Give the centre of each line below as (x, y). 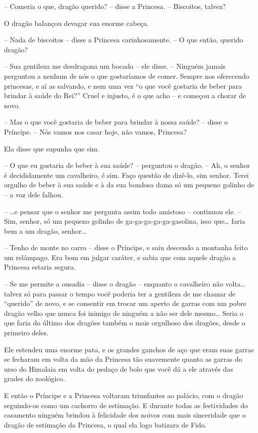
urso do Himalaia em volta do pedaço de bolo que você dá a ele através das (119, 368)
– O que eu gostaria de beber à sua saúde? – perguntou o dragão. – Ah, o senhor (127, 165)
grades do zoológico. (35, 378)
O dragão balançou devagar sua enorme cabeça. (77, 23)
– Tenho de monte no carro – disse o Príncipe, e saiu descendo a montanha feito (126, 247)
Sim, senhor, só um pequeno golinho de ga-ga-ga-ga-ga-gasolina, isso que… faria (125, 221)
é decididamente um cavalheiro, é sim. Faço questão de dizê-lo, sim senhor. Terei (127, 175)
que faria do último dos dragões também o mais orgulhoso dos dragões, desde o (125, 323)
